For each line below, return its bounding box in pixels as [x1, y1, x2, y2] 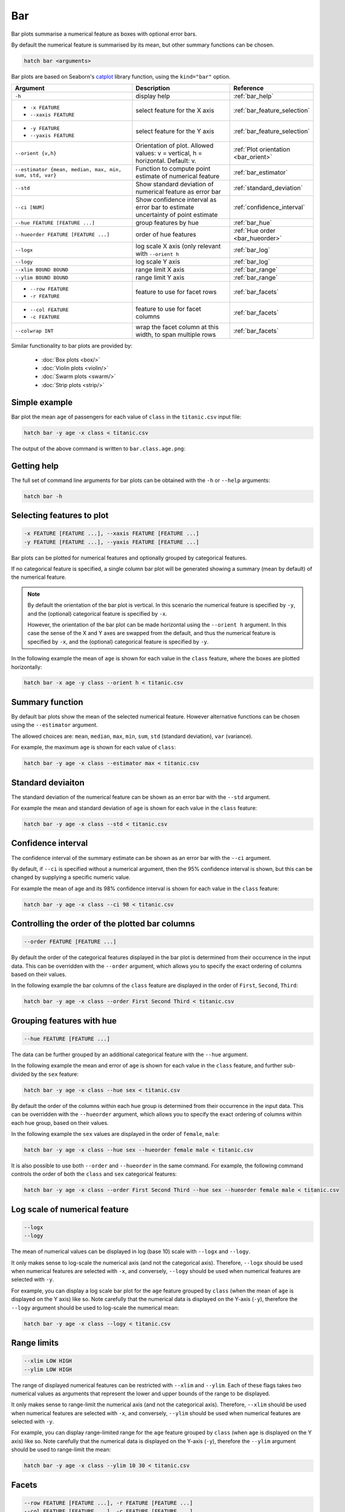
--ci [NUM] [15, 204, 45, 210]
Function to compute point [135, 165, 211, 173]
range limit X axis [135, 266, 185, 274]
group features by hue [135, 218, 199, 227]
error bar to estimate [135, 203, 195, 212]
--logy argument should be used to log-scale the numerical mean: [11, 1304, 179, 1311]
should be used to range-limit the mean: [11, 1446, 111, 1453]
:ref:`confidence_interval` [233, 203, 305, 212]
